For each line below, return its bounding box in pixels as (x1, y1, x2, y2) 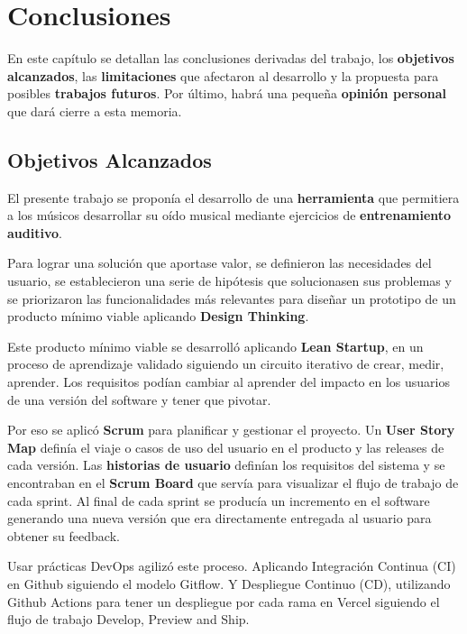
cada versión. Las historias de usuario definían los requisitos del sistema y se (7, 455, 445, 474)
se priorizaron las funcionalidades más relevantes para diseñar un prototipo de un (7, 289, 456, 308)
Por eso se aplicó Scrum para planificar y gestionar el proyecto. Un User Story (7, 420, 455, 439)
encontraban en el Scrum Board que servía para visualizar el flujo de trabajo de (7, 473, 459, 492)
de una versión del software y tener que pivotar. (7, 390, 271, 409)
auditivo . (7, 223, 62, 242)
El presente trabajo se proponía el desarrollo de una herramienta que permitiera (7, 188, 460, 207)
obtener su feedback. (7, 526, 120, 545)
